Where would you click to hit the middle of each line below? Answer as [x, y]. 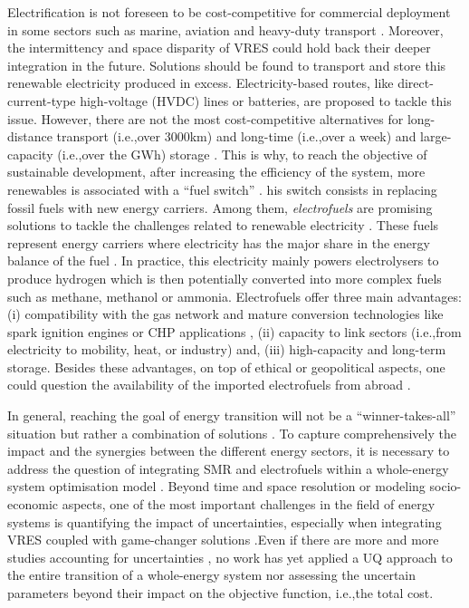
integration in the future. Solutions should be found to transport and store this [227, 65]
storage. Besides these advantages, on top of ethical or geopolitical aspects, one [226, 367]
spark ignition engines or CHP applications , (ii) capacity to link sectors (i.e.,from [234, 331]
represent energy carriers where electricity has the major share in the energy [219, 242]
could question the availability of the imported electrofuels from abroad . [209, 385]
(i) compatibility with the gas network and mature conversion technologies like [225, 314]
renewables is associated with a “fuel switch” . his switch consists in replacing [222, 189]
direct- [416, 83]
